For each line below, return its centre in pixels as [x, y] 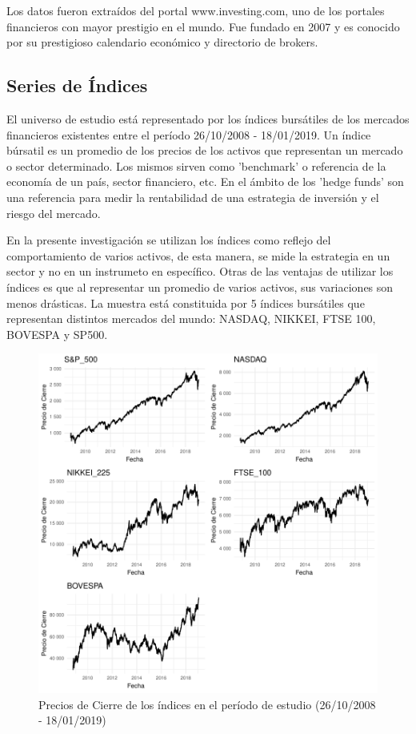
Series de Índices [77, 85]
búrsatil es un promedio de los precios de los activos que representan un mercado [205, 150]
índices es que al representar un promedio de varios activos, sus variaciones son [200, 286]
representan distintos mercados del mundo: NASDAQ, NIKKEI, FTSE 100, [191, 319]
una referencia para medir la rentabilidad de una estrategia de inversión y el [193, 197]
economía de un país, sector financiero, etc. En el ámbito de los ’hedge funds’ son [205, 181]
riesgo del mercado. [54, 213]
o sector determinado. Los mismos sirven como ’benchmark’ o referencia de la [196, 165]
